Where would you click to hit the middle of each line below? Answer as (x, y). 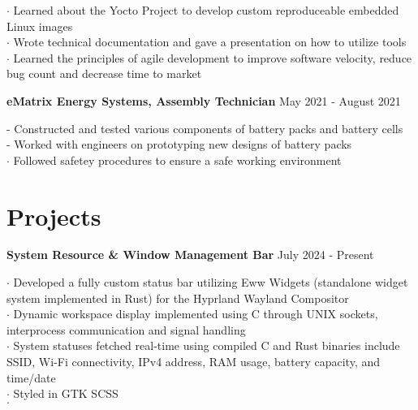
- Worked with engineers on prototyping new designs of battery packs (179, 144)
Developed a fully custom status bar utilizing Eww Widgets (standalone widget (211, 282)
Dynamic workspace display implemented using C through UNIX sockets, (196, 314)
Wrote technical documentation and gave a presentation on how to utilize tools (210, 42)
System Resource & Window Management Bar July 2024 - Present (190, 255)
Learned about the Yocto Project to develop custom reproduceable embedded (206, 10)
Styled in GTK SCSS (66, 393)
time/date (31, 377)
